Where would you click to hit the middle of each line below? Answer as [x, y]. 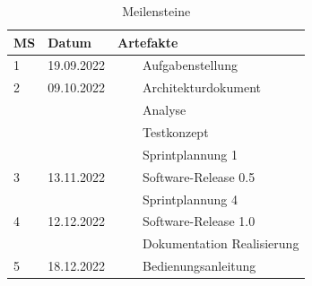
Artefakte [148, 42]
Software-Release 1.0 [199, 221]
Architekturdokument [202, 87]
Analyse [165, 110]
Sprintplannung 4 [190, 199]
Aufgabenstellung [190, 65]
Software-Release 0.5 [199, 176]
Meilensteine [156, 11]
